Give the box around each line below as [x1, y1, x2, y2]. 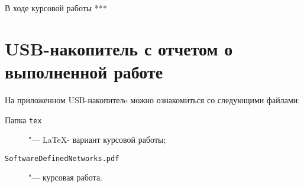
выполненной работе [5, 59, 163, 83]
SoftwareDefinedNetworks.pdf [5, 154, 119, 163]
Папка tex [5, 113, 42, 126]
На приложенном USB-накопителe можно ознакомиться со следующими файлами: [5, 93, 300, 106]
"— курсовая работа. [28, 171, 103, 183]
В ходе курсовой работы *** [5, 2, 107, 14]
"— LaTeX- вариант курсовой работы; [28, 133, 166, 146]
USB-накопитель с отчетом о [5, 36, 233, 60]
